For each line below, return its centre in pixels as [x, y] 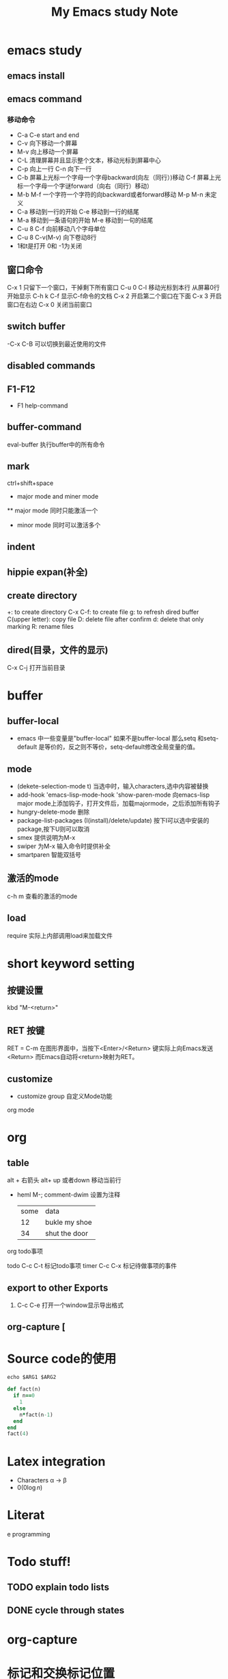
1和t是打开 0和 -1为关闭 [49, 246]
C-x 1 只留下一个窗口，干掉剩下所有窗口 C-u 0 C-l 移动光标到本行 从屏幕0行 [113, 288]
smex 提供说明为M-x [46, 837]
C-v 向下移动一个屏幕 [47, 143]
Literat [26, 1515]
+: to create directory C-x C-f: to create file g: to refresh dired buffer [103, 612]
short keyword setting [71, 963]
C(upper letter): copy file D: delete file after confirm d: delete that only [105, 619]
